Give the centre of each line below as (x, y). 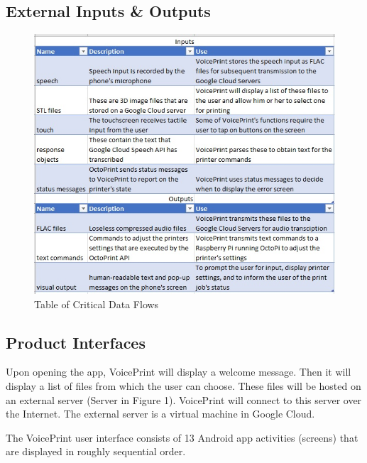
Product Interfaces (76, 342)
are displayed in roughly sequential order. (96, 451)
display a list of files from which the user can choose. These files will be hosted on (183, 386)
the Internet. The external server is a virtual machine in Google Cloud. (160, 414)
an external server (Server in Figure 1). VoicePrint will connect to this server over (184, 399)
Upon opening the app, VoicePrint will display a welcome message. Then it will (179, 372)
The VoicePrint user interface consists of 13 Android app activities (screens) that (182, 437)
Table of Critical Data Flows (97, 304)
